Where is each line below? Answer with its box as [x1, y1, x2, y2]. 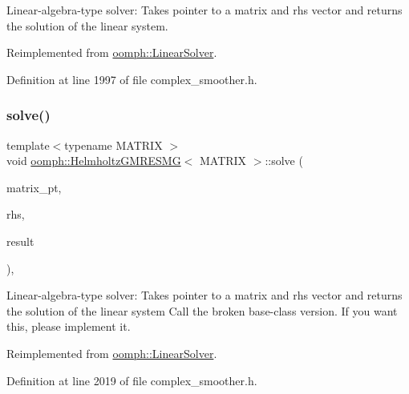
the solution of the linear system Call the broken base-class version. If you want [6, 302, 398, 319]
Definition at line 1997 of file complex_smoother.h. [6, 70, 257, 87]
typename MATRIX [64, 136, 163, 153]
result [6, 232, 34, 249]
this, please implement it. [6, 318, 131, 335]
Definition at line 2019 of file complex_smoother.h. [6, 372, 257, 388]
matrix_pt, [6, 179, 62, 195]
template [6, 136, 50, 153]
